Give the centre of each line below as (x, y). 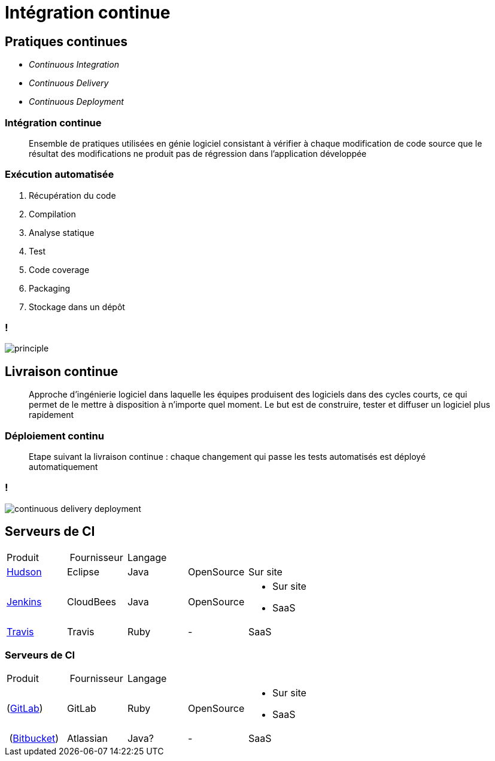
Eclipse (83, 571)
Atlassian (87, 739)
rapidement (51, 415)
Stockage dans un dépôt (77, 307)
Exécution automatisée (60, 175)
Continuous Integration (74, 65)
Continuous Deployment (76, 102)
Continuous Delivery (69, 83)
